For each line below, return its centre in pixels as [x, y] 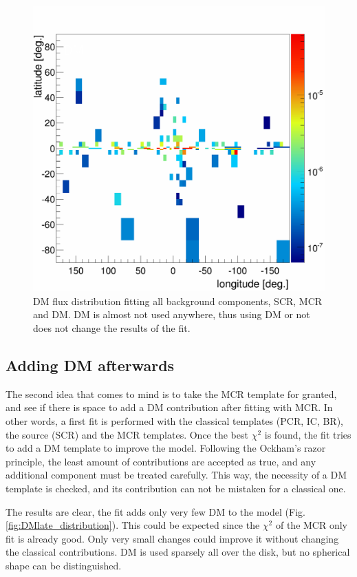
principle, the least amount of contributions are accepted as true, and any [161, 461]
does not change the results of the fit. [112, 328]
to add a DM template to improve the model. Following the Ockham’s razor [166, 448]
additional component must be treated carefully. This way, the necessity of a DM [176, 475]
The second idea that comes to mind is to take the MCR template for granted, [171, 394]
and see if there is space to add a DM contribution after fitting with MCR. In [169, 407]
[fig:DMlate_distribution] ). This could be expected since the [133, 525]
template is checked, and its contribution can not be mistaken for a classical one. [176, 489]
